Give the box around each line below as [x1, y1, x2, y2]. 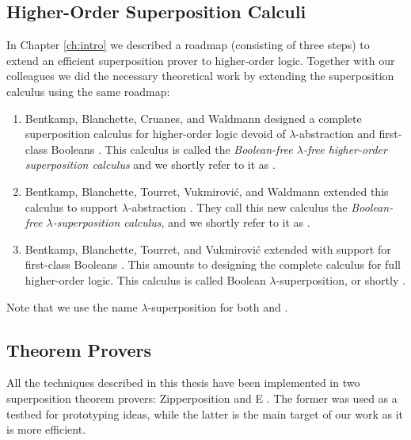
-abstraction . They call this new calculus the [127, 198, 348, 215]
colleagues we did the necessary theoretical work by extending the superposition [6, 67, 394, 84]
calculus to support [25, 198, 119, 215]
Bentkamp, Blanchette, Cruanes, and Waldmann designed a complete [25, 109, 362, 126]
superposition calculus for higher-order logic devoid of [25, 125, 286, 142]
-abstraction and [295, 125, 375, 142]
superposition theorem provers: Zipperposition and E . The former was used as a [6, 389, 398, 406]
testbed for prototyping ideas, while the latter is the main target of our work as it [6, 405, 404, 422]
